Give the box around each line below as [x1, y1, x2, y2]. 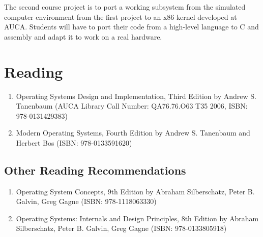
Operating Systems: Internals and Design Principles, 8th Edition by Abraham [16, 213, 259, 223]
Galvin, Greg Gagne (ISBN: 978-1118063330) [16, 196, 157, 207]
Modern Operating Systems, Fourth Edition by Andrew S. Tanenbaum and [16, 127, 250, 138]
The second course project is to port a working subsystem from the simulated [4, 2, 246, 12]
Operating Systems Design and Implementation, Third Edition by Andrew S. [16, 90, 256, 101]
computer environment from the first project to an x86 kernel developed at [4, 11, 237, 22]
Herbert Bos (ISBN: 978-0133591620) [16, 137, 132, 148]
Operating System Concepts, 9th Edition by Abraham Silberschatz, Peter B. [16, 186, 255, 196]
